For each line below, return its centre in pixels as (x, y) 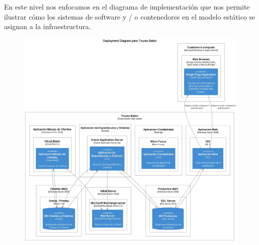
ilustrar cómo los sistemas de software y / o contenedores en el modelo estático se (130, 16)
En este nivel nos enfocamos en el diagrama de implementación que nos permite (127, 7)
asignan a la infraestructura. (48, 26)
